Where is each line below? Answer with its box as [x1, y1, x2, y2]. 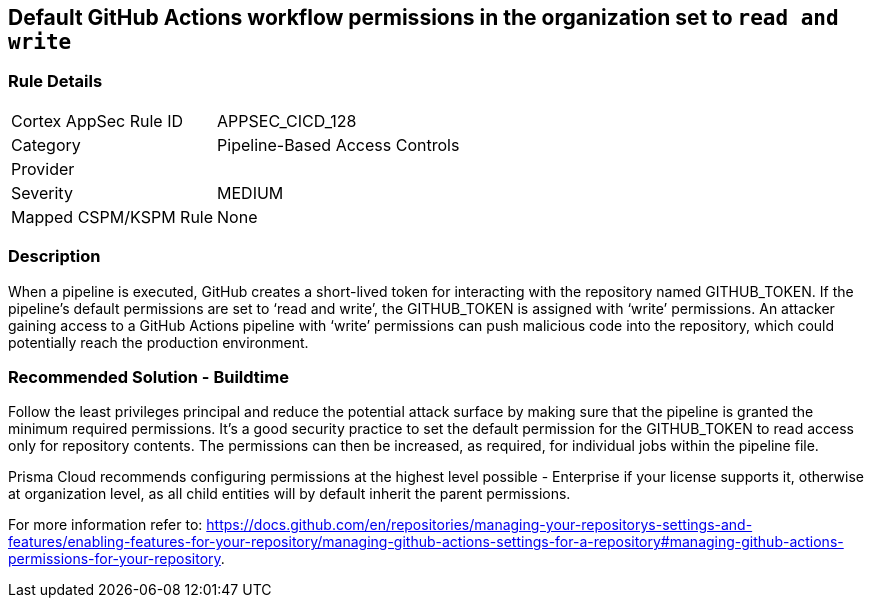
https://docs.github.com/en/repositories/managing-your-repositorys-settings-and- [206, 516, 753, 534]
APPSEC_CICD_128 [217, 110, 357, 131]
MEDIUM [217, 182, 284, 203]
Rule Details [8, 71, 103, 92]
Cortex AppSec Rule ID [11, 110, 184, 131]
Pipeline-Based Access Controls [217, 134, 460, 155]
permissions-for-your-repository [8, 550, 221, 568]
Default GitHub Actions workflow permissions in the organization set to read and [8, 5, 839, 30]
